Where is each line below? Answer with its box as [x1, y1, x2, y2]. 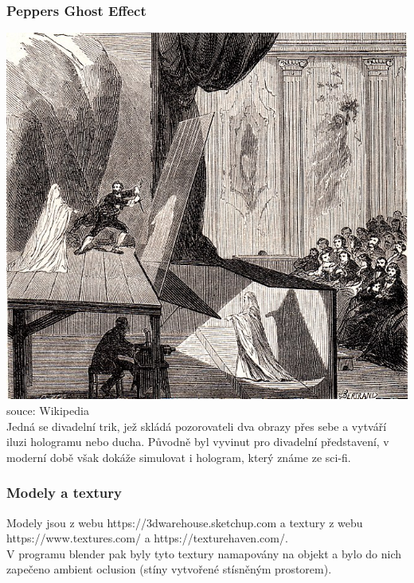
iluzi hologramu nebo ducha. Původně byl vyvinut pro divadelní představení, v [6, 433, 389, 450]
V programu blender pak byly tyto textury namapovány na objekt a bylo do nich [6, 545, 402, 561]
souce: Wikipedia [6, 402, 89, 419]
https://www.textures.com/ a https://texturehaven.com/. [6, 530, 288, 546]
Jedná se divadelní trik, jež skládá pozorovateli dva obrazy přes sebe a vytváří [6, 417, 387, 434]
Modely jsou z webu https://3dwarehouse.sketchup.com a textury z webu [6, 514, 363, 530]
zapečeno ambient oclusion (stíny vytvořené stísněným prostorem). [6, 561, 332, 577]
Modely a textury [6, 483, 123, 503]
